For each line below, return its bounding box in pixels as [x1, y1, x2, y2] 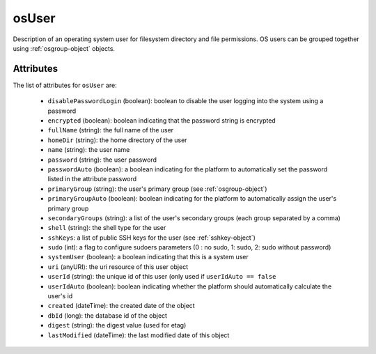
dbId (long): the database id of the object [47, 311, 167, 320]
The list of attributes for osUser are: [13, 81, 118, 89]
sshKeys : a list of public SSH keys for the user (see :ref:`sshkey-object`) [47, 233, 256, 242]
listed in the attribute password [47, 175, 137, 183]
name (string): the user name [47, 146, 130, 154]
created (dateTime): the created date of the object [47, 302, 195, 310]
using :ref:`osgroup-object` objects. [13, 44, 115, 52]
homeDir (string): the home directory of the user [47, 136, 187, 144]
